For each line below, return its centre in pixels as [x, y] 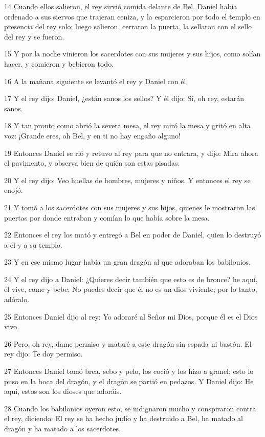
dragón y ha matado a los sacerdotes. [62, 428]
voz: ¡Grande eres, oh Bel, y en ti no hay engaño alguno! [93, 135]
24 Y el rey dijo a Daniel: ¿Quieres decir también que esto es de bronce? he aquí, [131, 279]
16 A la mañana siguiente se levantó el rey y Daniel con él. [96, 81]
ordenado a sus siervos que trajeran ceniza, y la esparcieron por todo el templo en [132, 16]
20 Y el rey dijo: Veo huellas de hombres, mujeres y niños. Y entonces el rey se [127, 180]
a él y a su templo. [34, 244]
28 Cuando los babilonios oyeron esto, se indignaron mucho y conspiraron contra [130, 408]
